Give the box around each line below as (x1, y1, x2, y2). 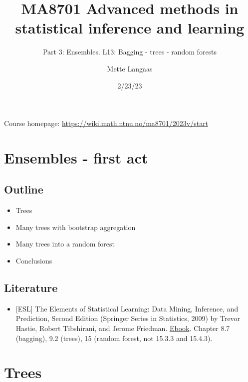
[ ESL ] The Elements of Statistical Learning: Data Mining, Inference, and (15, 303, 239, 313)
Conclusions (15, 255, 52, 266)
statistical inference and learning (15, 17, 245, 38)
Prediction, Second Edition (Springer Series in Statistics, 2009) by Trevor (15, 313, 241, 323)
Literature (4, 280, 58, 295)
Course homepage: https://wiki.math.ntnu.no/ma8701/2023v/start (4, 118, 209, 128)
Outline (4, 181, 43, 197)
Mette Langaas (107, 63, 153, 73)
